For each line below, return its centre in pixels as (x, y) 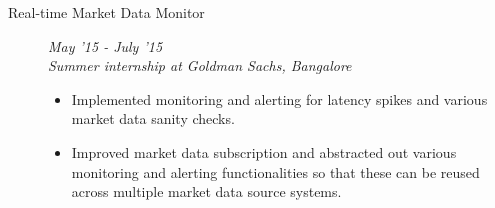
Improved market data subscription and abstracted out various (264, 151)
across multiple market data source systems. (206, 191)
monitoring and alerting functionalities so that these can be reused (275, 171)
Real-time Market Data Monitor (106, 12)
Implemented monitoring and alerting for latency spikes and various (279, 98)
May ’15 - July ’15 (105, 45)
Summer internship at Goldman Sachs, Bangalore (200, 65)
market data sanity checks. (153, 118)
